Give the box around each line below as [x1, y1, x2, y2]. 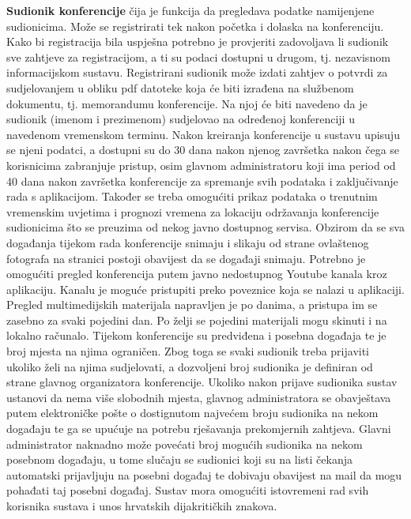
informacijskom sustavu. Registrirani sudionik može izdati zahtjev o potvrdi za [6, 64, 388, 81]
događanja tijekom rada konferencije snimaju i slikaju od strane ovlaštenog [6, 234, 369, 250]
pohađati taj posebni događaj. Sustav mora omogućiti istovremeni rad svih [6, 482, 369, 498]
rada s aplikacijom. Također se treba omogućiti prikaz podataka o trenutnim [6, 188, 378, 205]
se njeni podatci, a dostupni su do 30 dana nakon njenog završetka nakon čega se [6, 141, 400, 158]
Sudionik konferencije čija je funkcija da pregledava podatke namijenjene [6, 2, 375, 18]
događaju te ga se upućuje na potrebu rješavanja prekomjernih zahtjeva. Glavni [6, 420, 391, 437]
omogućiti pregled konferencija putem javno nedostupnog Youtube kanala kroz [6, 265, 387, 282]
